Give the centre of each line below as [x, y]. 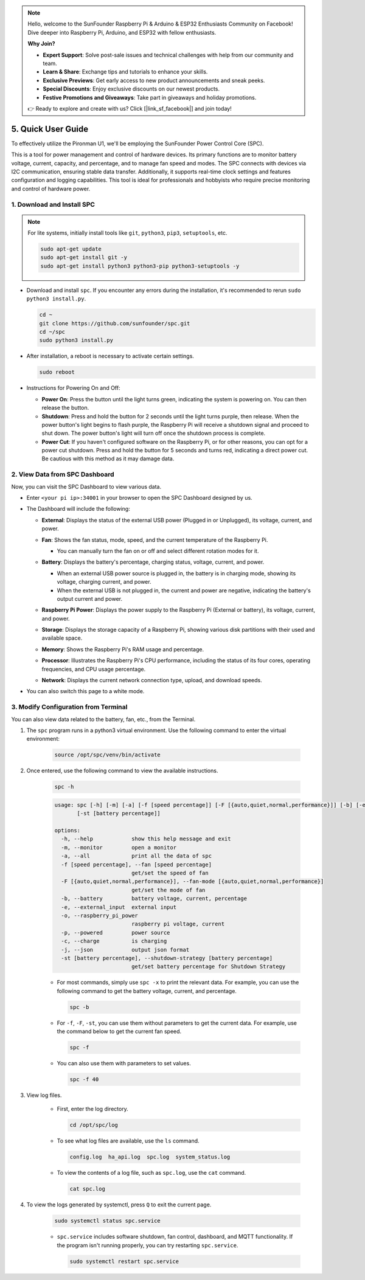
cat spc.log [88, 1189]
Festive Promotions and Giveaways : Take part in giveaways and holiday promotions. [150, 97]
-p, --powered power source [116, 932]
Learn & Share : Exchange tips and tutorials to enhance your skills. [125, 72]
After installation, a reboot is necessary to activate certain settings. [110, 356]
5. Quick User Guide [50, 129]
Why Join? [41, 44]
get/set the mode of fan [168, 890]
